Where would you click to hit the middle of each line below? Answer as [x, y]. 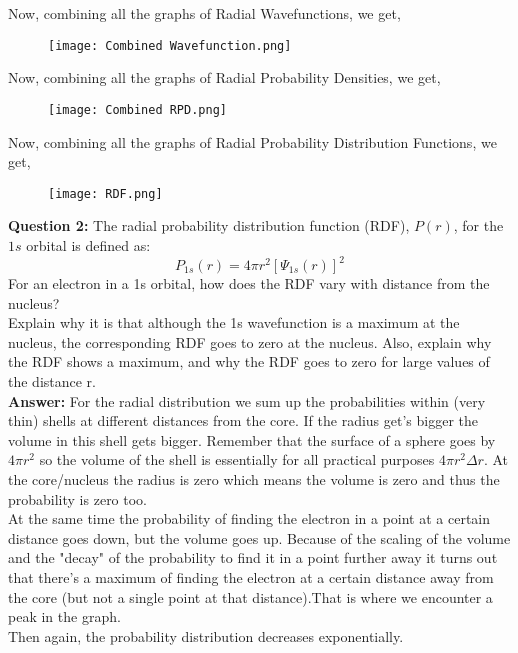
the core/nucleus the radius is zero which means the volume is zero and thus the [254, 478]
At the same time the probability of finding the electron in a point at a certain [249, 518]
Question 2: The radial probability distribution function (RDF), [209, 225]
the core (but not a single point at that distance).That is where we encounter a [250, 596]
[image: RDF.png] [105, 193]
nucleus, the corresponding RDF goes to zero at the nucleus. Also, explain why [250, 341]
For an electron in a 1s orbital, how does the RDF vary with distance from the [249, 283]
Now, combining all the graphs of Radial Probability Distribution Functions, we [252, 141]
